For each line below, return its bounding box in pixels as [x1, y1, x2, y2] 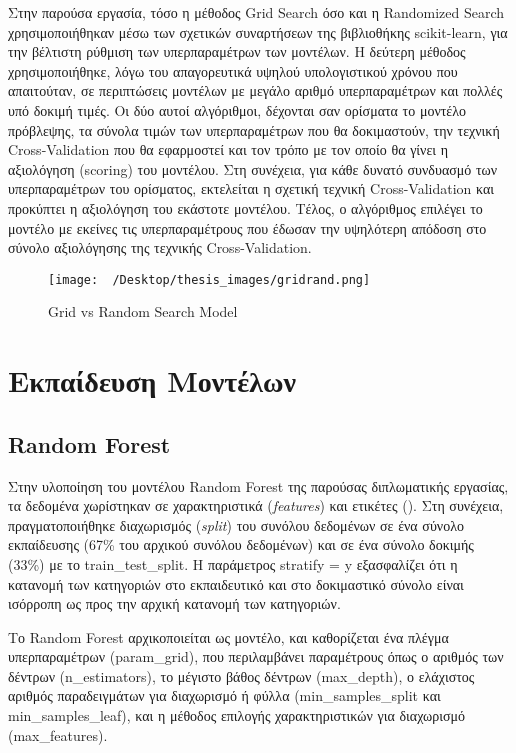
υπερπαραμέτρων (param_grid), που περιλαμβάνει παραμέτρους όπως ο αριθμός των [8, 646, 504, 667]
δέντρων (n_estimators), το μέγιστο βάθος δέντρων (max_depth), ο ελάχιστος [8, 665, 475, 686]
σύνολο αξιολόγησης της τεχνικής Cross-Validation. [8, 237, 312, 258]
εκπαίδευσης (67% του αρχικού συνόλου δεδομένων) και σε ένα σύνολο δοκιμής [8, 534, 474, 555]
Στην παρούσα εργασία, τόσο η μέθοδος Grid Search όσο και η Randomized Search [8, 2, 505, 22]
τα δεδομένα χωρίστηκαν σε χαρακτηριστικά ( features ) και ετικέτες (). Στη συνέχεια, [8, 495, 504, 516]
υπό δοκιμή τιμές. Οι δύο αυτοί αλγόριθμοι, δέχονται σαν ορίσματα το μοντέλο [8, 99, 467, 120]
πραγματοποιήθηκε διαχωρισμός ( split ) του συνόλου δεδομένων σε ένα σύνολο [8, 514, 464, 535]
